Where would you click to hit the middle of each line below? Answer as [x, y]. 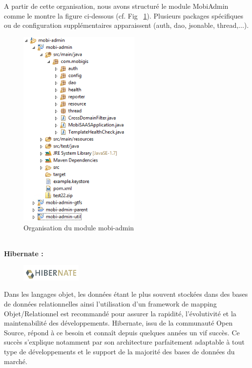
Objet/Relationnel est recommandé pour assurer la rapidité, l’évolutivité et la [120, 313]
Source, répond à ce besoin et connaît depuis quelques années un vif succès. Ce [122, 332]
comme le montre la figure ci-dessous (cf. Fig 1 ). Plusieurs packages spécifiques [124, 15]
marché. [16, 361]
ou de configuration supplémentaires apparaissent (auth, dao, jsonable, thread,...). [126, 25]
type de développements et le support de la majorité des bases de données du [119, 351]
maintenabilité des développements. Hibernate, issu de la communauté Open [118, 323]
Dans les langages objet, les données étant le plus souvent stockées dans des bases [126, 294]
